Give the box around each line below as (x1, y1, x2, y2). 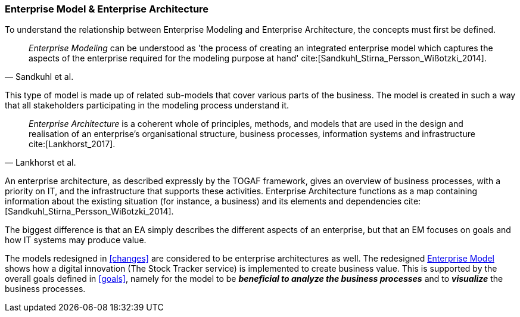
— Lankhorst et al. (5, 157, 76, 168)
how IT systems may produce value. (5, 235, 147, 245)
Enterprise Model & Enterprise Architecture (5, 3, 209, 15)
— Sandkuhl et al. (5, 72, 74, 82)
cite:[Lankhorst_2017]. (29, 139, 116, 150)
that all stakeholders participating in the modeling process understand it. (5, 100, 289, 111)
